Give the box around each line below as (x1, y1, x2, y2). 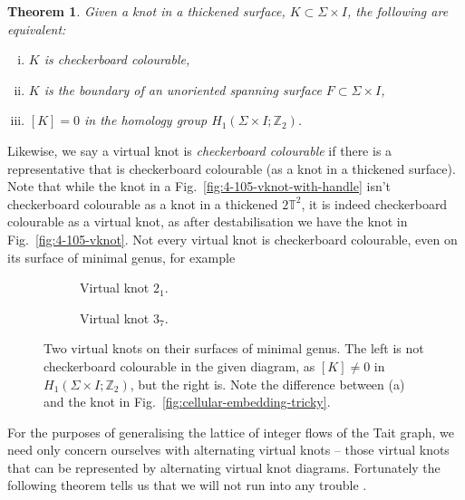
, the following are (346, 2, 449, 20)
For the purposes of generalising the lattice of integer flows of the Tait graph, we (7, 422, 455, 441)
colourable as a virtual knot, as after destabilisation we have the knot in (7, 212, 408, 231)
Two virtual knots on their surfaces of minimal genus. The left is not (44, 339, 424, 358)
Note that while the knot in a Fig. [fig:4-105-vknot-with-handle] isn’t (7, 177, 392, 196)
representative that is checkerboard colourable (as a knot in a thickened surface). (7, 159, 456, 178)
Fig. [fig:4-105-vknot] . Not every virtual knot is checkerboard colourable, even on (7, 229, 458, 248)
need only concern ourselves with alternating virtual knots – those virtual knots (7, 440, 450, 459)
